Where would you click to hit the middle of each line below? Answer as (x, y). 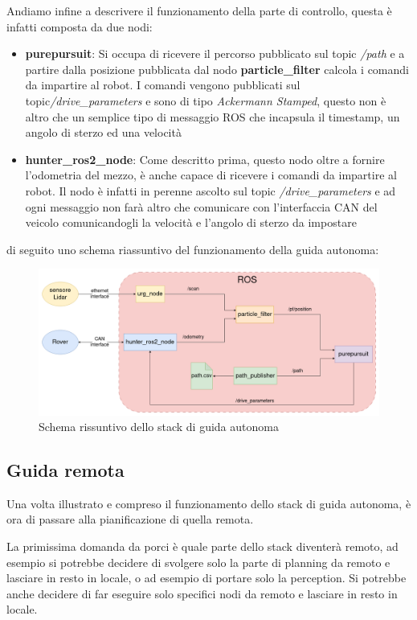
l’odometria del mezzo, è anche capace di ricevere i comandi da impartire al (211, 175)
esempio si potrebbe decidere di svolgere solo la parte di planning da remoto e (198, 562)
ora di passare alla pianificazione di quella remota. (130, 519)
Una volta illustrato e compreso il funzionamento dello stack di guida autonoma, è (209, 503)
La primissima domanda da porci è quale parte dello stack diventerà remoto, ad (202, 546)
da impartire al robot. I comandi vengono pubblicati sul (163, 85)
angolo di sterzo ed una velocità (103, 132)
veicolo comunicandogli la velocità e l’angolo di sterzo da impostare (191, 222)
